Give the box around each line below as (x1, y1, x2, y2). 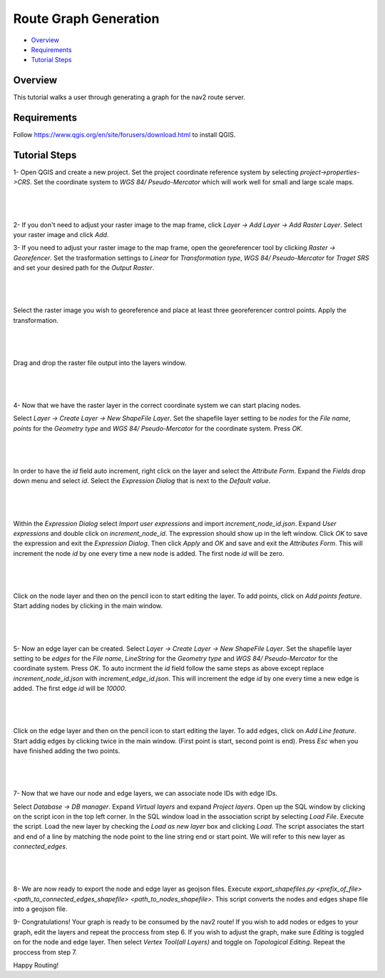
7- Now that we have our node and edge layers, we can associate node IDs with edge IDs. (13, 789, 278, 798)
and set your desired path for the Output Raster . (13, 264, 155, 272)
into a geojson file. (13, 904, 68, 914)
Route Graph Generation (13, 11, 160, 26)
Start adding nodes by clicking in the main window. (13, 602, 163, 610)
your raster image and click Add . (13, 231, 109, 239)
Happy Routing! (13, 961, 59, 969)
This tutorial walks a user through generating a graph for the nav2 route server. (13, 93, 246, 101)
